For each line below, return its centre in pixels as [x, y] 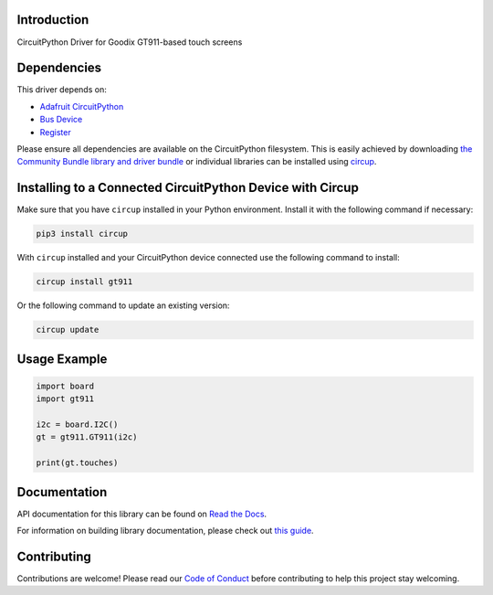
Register [56, 132]
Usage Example [62, 359]
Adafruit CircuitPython [82, 106]
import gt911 [65, 399]
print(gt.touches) [77, 463]
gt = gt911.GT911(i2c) [87, 437]
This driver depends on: [62, 90]
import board [65, 386]
